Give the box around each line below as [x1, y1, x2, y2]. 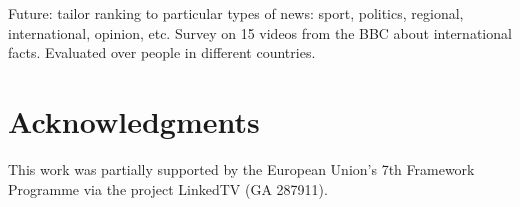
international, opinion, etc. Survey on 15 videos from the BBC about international [8, 22, 512, 43]
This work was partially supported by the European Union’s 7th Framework [8, 158, 475, 179]
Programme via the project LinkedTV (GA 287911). [8, 178, 328, 199]
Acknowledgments [8, 100, 260, 141]
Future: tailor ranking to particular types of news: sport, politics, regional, [8, 3, 464, 23]
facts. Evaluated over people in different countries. [8, 42, 316, 63]
